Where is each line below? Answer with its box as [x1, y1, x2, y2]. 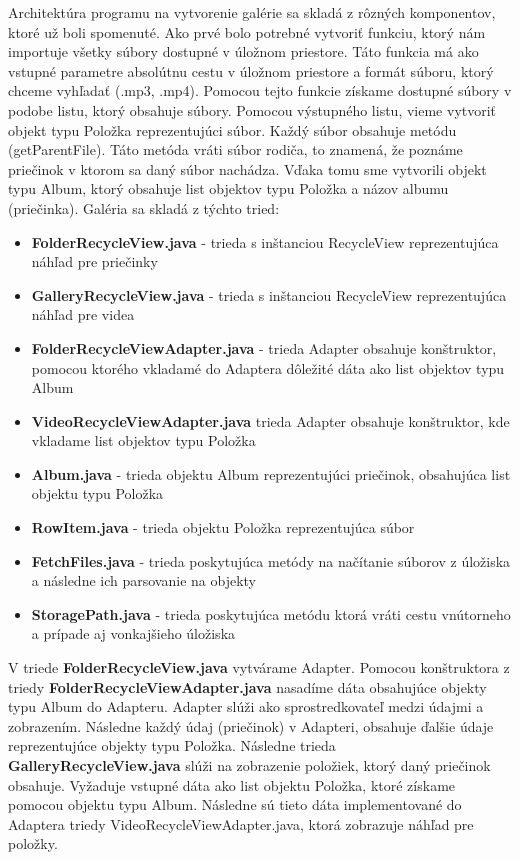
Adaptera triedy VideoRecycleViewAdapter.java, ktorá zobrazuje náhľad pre [8, 813, 474, 834]
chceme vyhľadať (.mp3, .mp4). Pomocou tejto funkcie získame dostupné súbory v [8, 80, 512, 101]
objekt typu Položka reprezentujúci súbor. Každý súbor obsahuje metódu [8, 119, 457, 140]
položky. [8, 833, 58, 854]
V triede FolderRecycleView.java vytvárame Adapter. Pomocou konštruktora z [8, 657, 510, 678]
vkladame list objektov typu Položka [31, 430, 256, 451]
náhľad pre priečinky [31, 251, 158, 272]
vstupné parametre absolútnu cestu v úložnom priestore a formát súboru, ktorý [8, 60, 494, 81]
